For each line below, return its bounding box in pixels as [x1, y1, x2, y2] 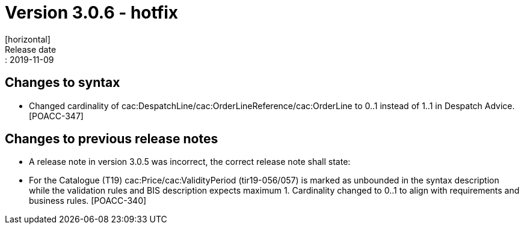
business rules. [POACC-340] [29, 195, 147, 206]
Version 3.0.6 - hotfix [5, 2, 179, 23]
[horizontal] [5, 34, 51, 44]
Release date [5, 44, 57, 55]
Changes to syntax [5, 75, 120, 91]
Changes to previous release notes [5, 131, 218, 147]
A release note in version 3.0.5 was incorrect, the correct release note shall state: [29, 156, 351, 167]
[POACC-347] [29, 110, 84, 121]
